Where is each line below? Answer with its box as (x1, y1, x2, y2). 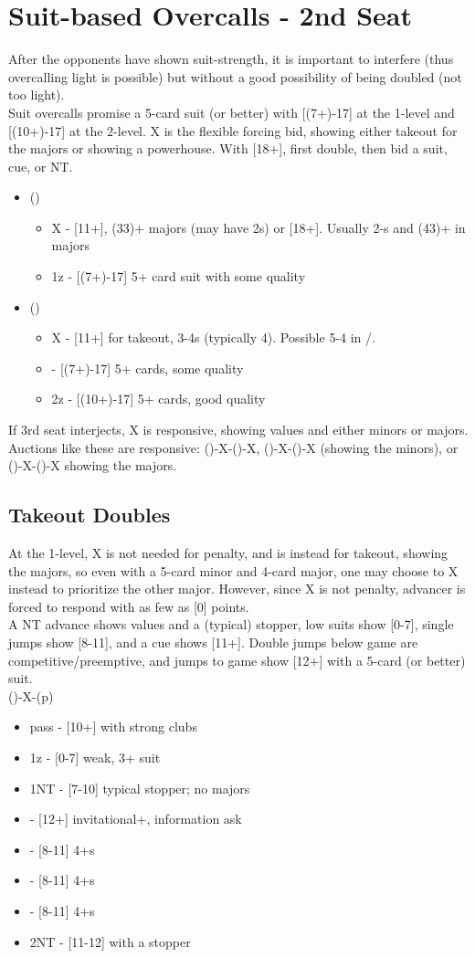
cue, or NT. (8, 156, 73, 175)
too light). (8, 85, 65, 104)
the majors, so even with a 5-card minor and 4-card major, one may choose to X (8, 561, 459, 580)
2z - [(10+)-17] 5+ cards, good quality (51, 389, 266, 408)
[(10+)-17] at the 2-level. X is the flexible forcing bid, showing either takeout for (8, 121, 458, 140)
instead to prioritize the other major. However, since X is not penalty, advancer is (8, 579, 466, 598)
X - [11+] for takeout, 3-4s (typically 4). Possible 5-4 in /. (51, 328, 375, 347)
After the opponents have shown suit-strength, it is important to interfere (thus (8, 49, 454, 68)
